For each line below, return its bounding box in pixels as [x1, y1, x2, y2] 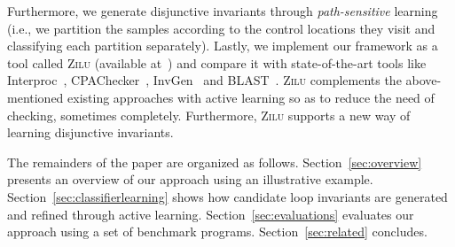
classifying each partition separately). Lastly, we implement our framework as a [7, 36, 438, 55]
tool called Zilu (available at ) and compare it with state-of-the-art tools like [7, 53, 427, 72]
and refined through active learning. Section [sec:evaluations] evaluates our [7, 205, 414, 223]
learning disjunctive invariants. [7, 123, 174, 142]
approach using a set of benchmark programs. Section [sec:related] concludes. [7, 222, 428, 241]
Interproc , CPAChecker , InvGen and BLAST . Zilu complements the [7, 71, 402, 89]
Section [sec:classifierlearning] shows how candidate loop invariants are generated [7, 187, 448, 205]
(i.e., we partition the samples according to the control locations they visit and [7, 19, 435, 37]
